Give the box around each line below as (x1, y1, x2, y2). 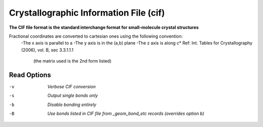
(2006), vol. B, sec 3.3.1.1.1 (21, 47, 74, 53)
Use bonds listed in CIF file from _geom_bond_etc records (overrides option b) (47, 110, 205, 117)
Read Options (9, 71, 51, 79)
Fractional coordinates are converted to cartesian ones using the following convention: (9, 33, 183, 39)
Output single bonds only (47, 93, 98, 99)
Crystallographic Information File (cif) (9, 7, 165, 18)
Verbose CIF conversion (47, 84, 96, 90)
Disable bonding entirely (47, 102, 97, 107)
